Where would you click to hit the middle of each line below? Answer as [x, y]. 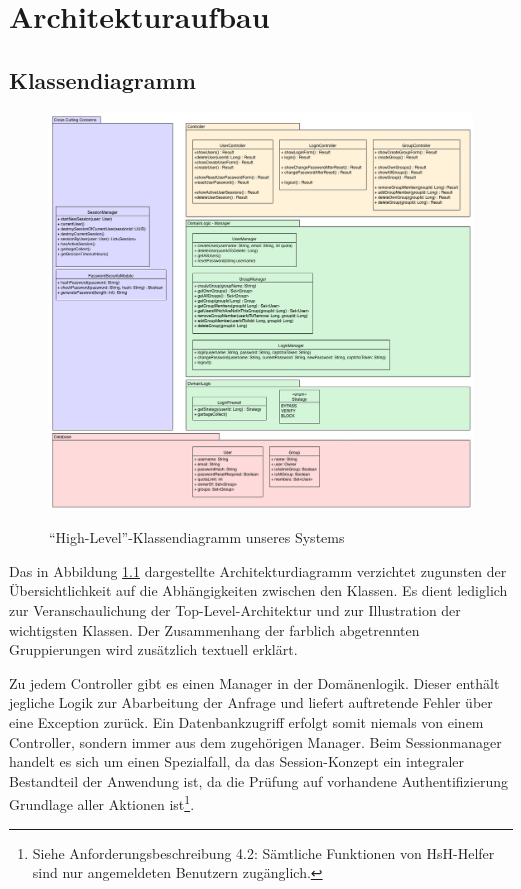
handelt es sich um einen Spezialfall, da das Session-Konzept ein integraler [237, 761]
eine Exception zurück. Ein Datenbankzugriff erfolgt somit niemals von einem [246, 722]
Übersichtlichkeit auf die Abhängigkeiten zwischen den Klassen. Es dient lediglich [258, 590]
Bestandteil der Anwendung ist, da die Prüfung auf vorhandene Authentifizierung [258, 780]
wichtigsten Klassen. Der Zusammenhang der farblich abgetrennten [214, 629]
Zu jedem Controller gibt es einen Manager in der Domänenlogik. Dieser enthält [254, 682]
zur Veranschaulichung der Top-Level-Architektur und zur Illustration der [235, 610]
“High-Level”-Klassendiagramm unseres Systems [197, 537]
